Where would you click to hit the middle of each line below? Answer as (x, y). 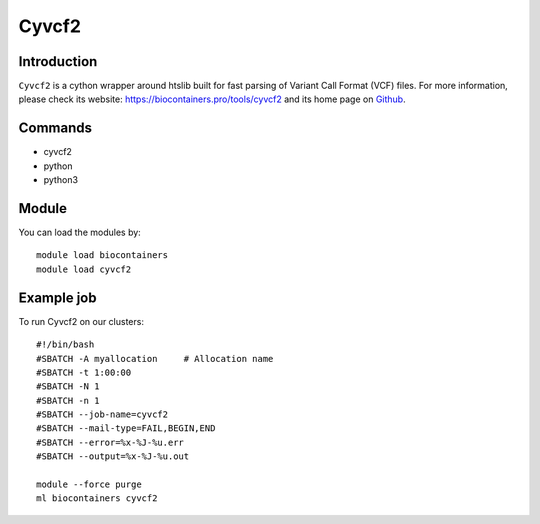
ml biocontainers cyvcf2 (97, 498)
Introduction (58, 61)
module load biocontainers (102, 255)
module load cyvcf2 (84, 269)
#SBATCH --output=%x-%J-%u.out (113, 456)
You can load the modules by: (80, 232)
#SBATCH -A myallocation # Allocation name (155, 358)
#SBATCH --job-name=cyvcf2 (102, 414)
